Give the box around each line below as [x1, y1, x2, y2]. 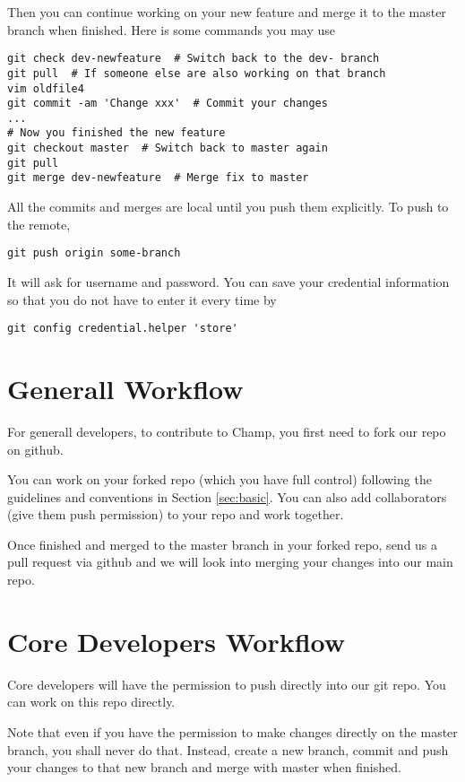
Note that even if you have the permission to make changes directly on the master [7, 722, 458, 741]
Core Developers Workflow [7, 622, 346, 659]
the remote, [7, 214, 71, 233]
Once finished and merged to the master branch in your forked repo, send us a [7, 534, 438, 553]
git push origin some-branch [7, 247, 181, 260]
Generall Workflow [7, 369, 244, 406]
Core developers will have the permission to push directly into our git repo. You [7, 674, 446, 693]
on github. [7, 439, 64, 458]
